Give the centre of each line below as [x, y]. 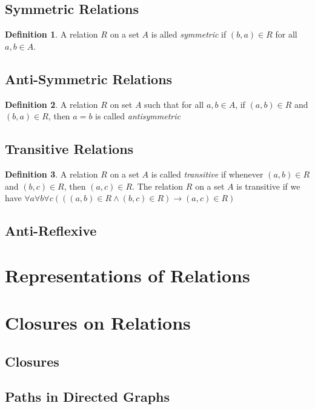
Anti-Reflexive [51, 231]
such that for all [174, 104]
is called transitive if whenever [207, 174]
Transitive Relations [69, 149]
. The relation [158, 186]
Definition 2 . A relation [51, 104]
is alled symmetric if [189, 34]
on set [121, 104]
